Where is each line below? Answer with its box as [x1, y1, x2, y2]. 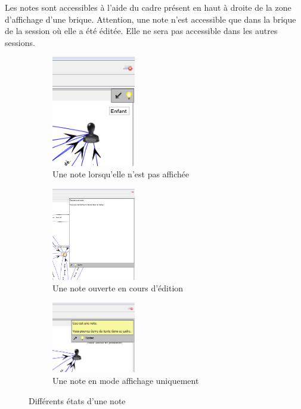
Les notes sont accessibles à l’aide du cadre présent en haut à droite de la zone [5, 1, 291, 13]
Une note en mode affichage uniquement [52, 374, 199, 387]
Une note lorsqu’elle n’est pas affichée [52, 168, 190, 180]
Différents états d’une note [29, 394, 126, 407]
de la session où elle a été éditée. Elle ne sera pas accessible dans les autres [5, 24, 278, 37]
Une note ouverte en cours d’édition [52, 282, 184, 294]
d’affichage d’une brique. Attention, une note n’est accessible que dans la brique [5, 13, 296, 25]
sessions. [5, 36, 35, 48]
